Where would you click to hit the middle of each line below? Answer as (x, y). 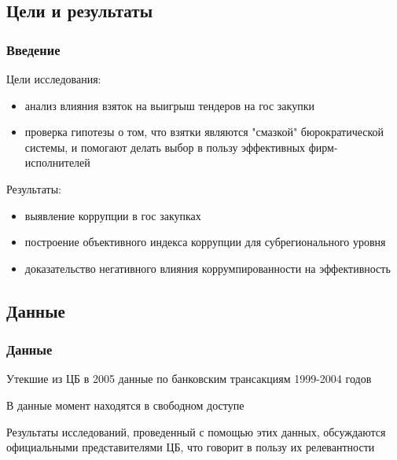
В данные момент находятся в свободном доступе (125, 405)
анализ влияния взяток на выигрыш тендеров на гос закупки (169, 105)
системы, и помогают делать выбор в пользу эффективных (165, 147)
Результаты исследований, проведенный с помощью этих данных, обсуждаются (196, 431)
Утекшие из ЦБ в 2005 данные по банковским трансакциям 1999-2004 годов (189, 379)
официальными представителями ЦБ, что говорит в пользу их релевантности (191, 447)
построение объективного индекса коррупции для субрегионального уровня (205, 242)
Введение (33, 49)
